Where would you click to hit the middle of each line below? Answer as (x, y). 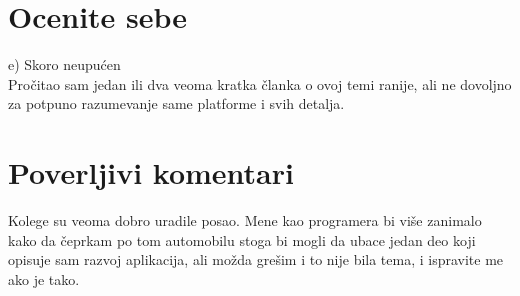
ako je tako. (44, 278)
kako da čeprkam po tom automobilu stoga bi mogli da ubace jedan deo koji (242, 239)
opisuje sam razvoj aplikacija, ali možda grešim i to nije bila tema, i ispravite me (256, 259)
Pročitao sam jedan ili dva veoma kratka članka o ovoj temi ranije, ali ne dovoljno (260, 83)
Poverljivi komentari (151, 172)
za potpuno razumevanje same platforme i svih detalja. (176, 103)
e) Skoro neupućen (64, 64)
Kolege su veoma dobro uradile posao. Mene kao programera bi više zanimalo (245, 220)
